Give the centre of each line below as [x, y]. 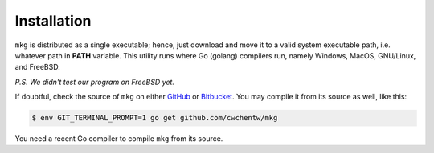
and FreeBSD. [37, 67]
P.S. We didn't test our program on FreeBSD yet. [94, 82]
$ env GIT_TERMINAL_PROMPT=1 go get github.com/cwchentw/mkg [155, 118]
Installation [53, 21]
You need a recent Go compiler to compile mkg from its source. [119, 139]
